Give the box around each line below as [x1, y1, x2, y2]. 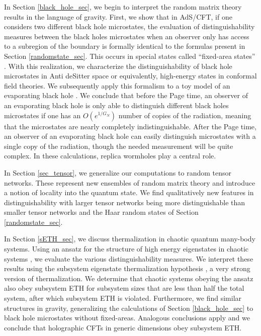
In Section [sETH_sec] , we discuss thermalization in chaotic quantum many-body [4, 233, 255, 244]
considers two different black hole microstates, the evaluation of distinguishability [4, 21, 255, 32]
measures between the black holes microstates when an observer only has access [4, 31, 249, 41]
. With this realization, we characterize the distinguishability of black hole [4, 60, 232, 71]
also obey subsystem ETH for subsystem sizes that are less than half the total [4, 283, 244, 293]
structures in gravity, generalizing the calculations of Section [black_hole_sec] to [4, 302, 253, 313]
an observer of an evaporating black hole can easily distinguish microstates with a [4, 131, 256, 141]
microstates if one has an [4, 110, 81, 120]
